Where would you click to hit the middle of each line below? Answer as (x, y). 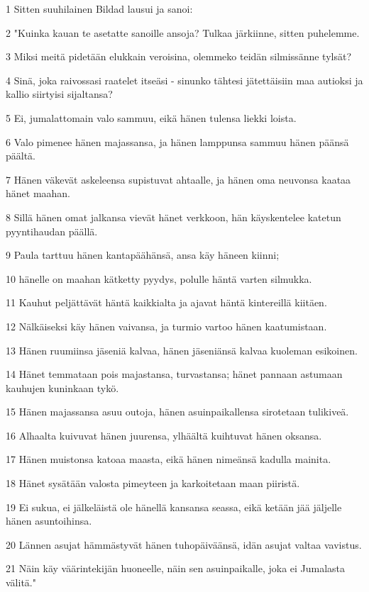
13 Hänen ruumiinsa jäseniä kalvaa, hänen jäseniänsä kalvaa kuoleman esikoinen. (182, 350)
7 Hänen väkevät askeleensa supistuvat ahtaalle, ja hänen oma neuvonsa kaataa (178, 179)
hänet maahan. (38, 193)
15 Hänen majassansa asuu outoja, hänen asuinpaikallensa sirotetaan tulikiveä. (177, 412)
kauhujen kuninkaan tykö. (62, 387)
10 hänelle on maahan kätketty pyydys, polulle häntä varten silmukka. (159, 278)
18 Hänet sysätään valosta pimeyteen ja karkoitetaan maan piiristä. (153, 483)
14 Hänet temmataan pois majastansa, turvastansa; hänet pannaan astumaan (174, 374)
